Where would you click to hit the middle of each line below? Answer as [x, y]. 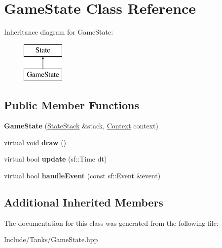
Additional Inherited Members [84, 202]
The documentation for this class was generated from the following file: [111, 223]
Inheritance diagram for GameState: [59, 32]
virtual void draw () [35, 142]
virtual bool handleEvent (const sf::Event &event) [82, 175]
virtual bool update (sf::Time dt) [55, 159]
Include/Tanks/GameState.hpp [51, 239]
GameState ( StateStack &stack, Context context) [81, 126]
